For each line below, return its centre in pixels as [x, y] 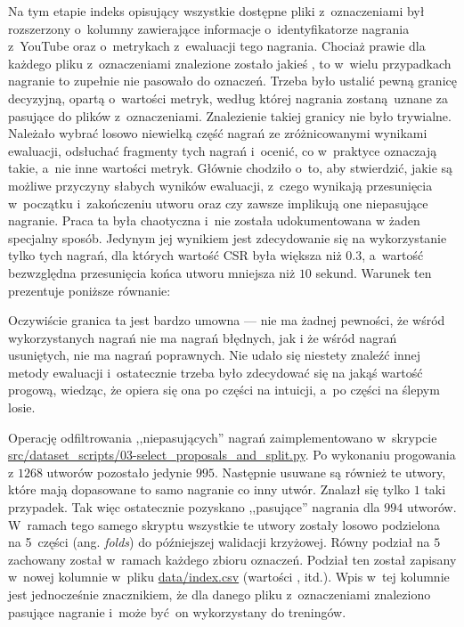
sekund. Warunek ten [374, 272]
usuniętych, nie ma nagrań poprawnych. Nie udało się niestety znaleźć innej [215, 355]
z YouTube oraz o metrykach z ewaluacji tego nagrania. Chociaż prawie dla [217, 46]
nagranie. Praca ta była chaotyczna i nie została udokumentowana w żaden [214, 220]
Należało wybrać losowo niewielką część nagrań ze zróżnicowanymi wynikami [218, 133]
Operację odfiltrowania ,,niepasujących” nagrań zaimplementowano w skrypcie [223, 437]
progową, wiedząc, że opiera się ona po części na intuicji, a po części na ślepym [224, 390]
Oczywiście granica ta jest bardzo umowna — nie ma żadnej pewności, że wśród [227, 320]
